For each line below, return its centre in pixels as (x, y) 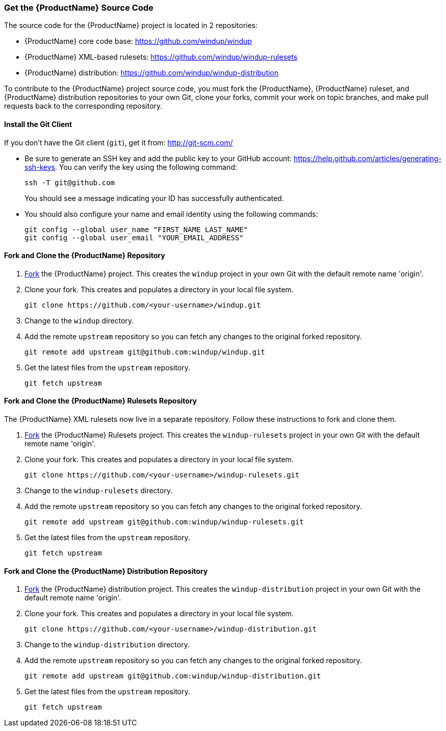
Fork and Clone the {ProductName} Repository (85, 256)
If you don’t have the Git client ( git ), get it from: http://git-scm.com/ (119, 142)
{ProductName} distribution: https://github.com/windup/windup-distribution (152, 73)
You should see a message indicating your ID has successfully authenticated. (154, 198)
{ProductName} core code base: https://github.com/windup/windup (138, 41)
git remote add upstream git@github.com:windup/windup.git (145, 352)
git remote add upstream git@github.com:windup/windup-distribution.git (173, 676)
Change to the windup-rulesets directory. (99, 491)
